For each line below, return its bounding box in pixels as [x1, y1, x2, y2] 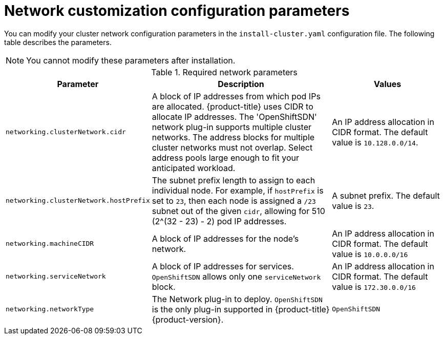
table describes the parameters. [4, 37, 112, 47]
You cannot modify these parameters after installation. [26, 55, 236, 66]
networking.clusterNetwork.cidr [6, 128, 126, 136]
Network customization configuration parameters [4, 2, 350, 19]
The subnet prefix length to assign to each [152, 175, 315, 185]
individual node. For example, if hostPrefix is [152, 185, 324, 196]
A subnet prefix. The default [332, 190, 440, 201]
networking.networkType [6, 305, 94, 313]
